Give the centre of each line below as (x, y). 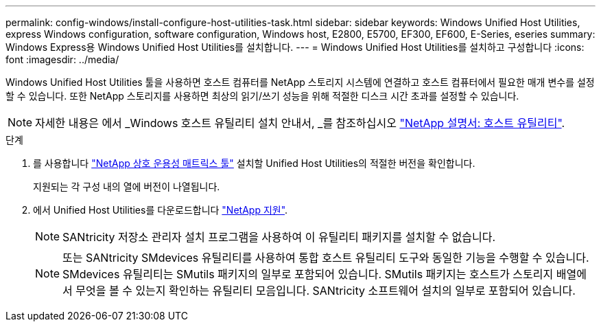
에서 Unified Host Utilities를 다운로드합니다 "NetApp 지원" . (161, 210)
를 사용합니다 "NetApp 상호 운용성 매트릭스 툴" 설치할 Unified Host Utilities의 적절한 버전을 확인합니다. (254, 163)
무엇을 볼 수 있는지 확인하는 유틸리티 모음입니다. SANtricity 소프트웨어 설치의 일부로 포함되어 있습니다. (326, 291)
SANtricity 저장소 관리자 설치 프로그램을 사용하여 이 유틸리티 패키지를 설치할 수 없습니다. (279, 237)
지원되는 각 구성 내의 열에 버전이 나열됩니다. (127, 187)
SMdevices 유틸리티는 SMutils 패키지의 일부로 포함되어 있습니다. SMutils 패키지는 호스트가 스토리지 (308, 274)
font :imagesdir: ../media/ (62, 59)
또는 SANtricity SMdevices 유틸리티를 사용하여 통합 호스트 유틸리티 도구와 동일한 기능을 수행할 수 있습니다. (326, 258)
